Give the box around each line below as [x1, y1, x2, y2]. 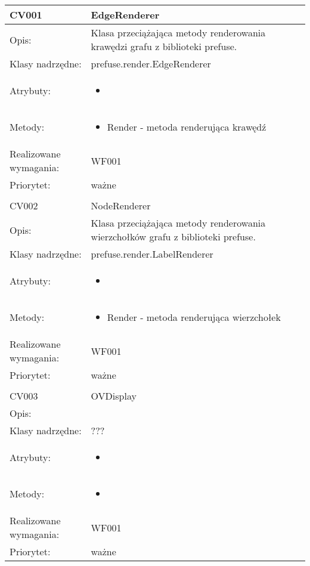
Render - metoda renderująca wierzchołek [107, 310, 281, 324]
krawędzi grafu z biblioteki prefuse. [91, 39, 237, 53]
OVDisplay [91, 389, 137, 403]
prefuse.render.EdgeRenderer [91, 57, 211, 70]
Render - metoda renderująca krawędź [107, 120, 266, 134]
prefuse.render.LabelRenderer [91, 247, 213, 261]
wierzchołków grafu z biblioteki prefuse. [91, 230, 256, 243]
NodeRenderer [91, 199, 151, 212]
